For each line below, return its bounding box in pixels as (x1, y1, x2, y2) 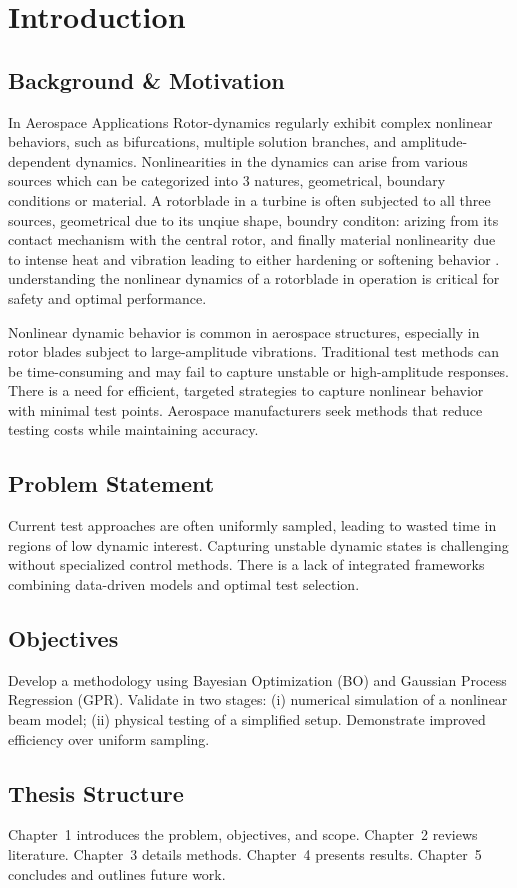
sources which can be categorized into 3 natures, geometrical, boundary (8, 170, 446, 191)
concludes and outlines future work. (8, 863, 226, 884)
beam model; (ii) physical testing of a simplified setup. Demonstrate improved (8, 709, 486, 730)
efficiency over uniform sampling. (8, 728, 210, 749)
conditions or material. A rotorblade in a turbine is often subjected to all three (8, 189, 491, 210)
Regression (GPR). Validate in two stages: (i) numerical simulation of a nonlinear (8, 689, 508, 710)
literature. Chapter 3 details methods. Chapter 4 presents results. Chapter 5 (8, 844, 482, 865)
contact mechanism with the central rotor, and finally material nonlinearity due (8, 229, 496, 250)
